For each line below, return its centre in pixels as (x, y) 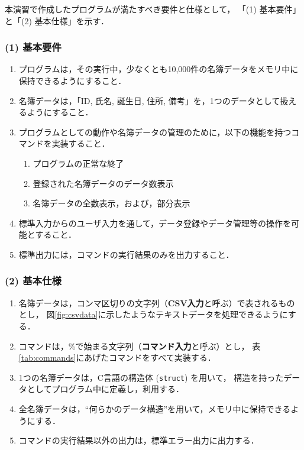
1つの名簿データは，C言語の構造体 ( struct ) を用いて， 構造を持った (151, 377)
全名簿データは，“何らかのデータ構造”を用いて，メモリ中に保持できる (155, 408)
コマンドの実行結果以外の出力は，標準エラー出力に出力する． (139, 440)
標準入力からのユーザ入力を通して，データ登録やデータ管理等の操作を (155, 223)
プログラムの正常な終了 (78, 163)
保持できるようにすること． (72, 80)
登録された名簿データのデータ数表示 (103, 183)
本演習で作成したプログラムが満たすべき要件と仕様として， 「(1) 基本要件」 (153, 9)
